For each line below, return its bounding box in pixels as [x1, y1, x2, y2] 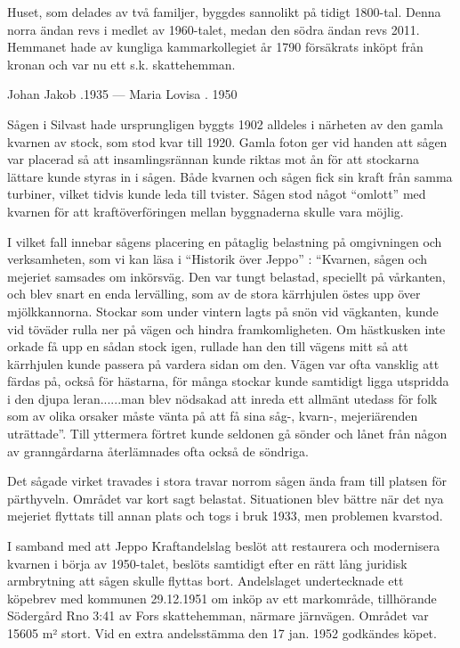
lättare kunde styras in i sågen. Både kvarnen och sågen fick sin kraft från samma [7, 167, 453, 185]
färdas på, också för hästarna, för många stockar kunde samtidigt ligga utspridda [7, 372, 449, 390]
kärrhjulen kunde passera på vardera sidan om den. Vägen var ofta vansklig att [7, 354, 440, 373]
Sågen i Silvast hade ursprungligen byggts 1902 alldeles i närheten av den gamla [7, 114, 444, 133]
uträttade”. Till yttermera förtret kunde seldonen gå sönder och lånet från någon [7, 424, 448, 443]
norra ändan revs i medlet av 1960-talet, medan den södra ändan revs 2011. [7, 20, 420, 38]
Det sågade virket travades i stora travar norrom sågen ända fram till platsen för [7, 472, 448, 490]
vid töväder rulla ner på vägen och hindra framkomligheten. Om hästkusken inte [7, 319, 446, 338]
